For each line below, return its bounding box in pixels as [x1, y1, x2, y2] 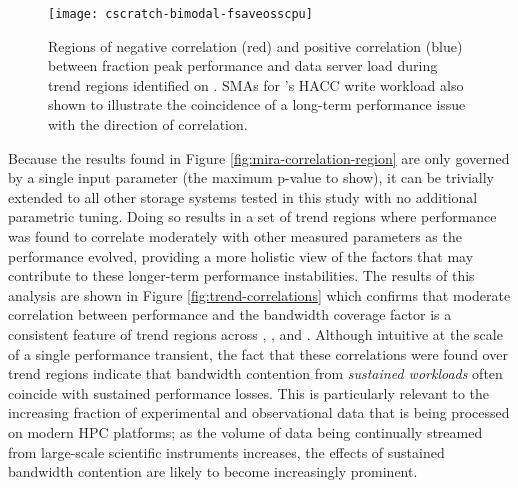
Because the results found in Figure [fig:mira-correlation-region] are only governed [8, 147, 510, 168]
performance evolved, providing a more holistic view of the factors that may [8, 245, 474, 266]
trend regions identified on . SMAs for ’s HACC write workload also [48, 74, 464, 95]
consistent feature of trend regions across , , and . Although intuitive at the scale [8, 323, 503, 344]
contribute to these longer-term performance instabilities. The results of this [8, 265, 475, 286]
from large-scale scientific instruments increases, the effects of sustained [8, 441, 445, 462]
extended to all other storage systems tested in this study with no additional [8, 186, 478, 207]
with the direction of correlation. [48, 114, 248, 135]
